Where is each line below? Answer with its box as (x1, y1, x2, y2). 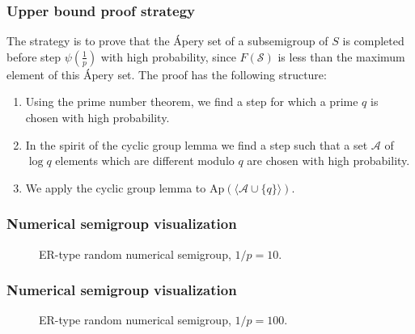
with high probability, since (100, 48, 236, 65)
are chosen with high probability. (247, 152, 410, 169)
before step (6, 48, 61, 65)
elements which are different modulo (55, 152, 235, 169)
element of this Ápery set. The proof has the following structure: (6, 66, 327, 82)
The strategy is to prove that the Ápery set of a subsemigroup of (6, 32, 328, 49)
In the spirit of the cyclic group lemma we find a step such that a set (25, 136, 368, 153)
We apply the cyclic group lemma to (25, 179, 206, 196)
